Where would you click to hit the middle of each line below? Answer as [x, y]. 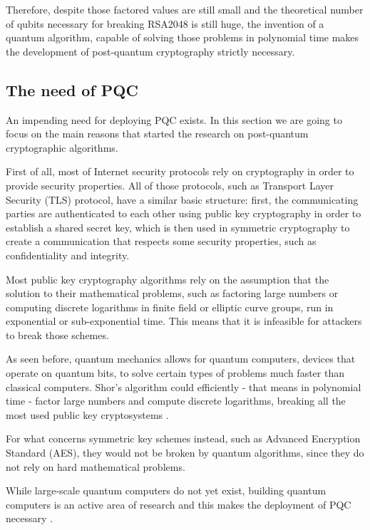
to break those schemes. [57, 334]
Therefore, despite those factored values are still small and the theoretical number [185, 9]
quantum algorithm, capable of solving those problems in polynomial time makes [183, 37]
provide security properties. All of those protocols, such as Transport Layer [170, 185]
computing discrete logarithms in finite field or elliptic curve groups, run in [170, 307]
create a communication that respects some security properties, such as [161, 241]
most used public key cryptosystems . [87, 414]
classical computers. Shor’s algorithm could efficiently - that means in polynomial [184, 386]
